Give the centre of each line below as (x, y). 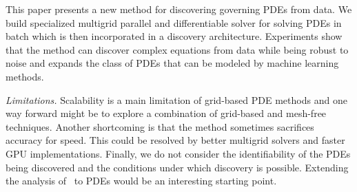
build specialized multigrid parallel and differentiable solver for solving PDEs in (174, 22)
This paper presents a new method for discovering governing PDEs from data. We (179, 9)
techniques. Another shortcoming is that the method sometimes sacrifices (160, 126)
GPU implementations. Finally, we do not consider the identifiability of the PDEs (178, 153)
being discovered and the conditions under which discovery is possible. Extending (177, 167)
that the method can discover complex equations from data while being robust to (177, 49)
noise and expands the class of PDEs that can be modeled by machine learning (172, 63)
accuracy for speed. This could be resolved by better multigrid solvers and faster (175, 140)
